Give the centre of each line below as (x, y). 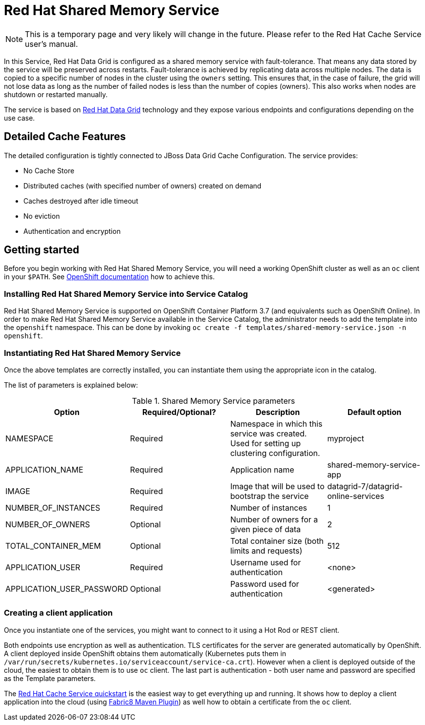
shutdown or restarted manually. (56, 94)
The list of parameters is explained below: (71, 385)
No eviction (42, 216)
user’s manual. (51, 44)
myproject (346, 438)
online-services (356, 496)
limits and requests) (266, 550)
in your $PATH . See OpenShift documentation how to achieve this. (109, 277)
